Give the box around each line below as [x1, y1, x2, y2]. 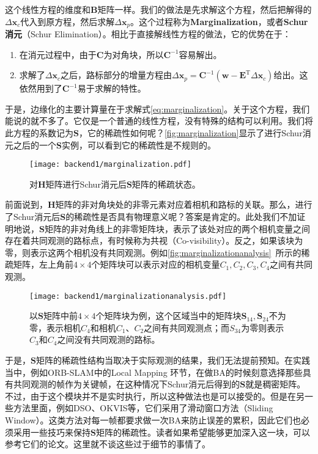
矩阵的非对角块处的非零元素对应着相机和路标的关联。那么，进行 [55, 198, 312, 211]
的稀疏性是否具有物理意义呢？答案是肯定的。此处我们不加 [65, 210, 297, 223]
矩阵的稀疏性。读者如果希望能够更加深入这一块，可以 [95, 425, 310, 438]
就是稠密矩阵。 [245, 378, 306, 390]
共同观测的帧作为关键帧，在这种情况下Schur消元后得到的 [13, 378, 240, 390]
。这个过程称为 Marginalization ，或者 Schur [130, 15, 308, 27]
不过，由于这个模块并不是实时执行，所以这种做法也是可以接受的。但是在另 [5, 389, 305, 402]
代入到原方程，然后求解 [20, 15, 115, 27]
